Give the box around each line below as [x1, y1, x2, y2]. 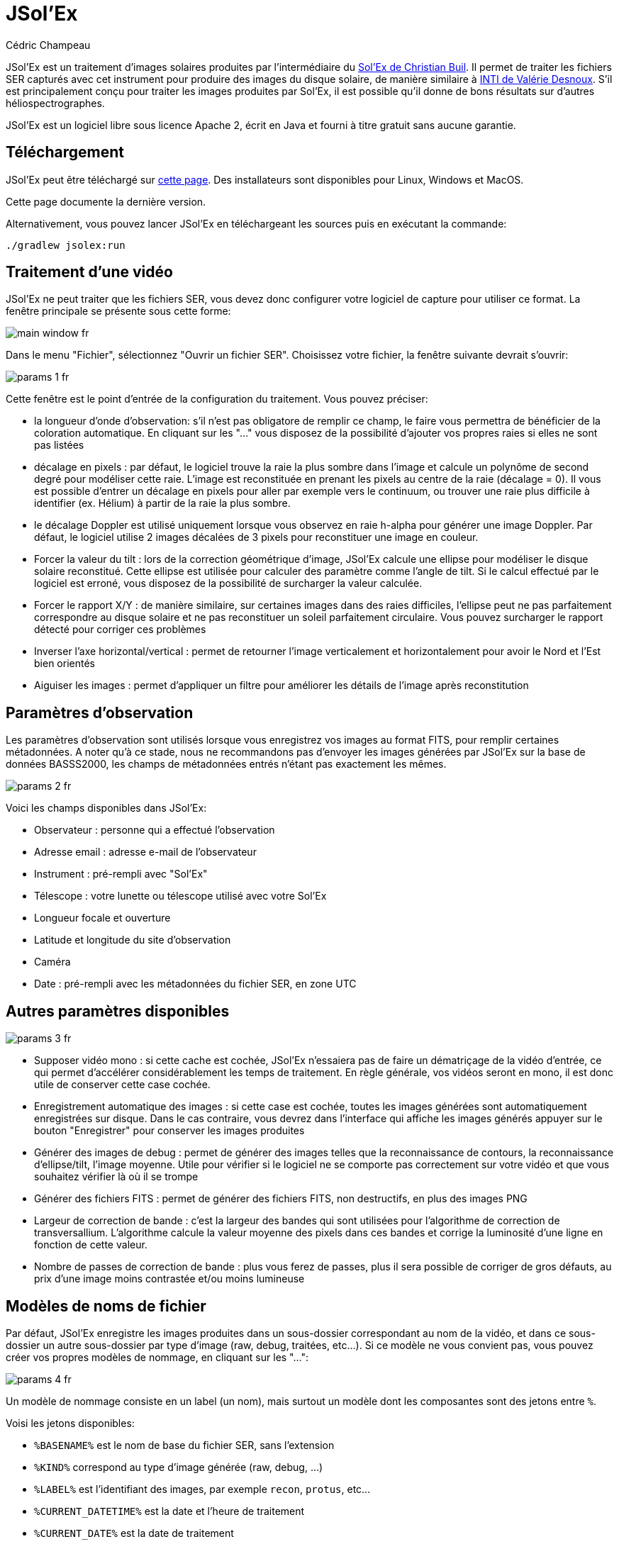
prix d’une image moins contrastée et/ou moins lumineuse [34, 1272, 305, 1285]
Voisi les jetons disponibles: [6, 1416, 135, 1429]
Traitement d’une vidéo [6, 263, 173, 281]
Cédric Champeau [6, 38, 91, 51]
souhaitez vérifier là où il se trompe [34, 1170, 199, 1183]
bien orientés [34, 657, 95, 670]
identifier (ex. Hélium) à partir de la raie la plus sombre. [34, 497, 291, 510]
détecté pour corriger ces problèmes [34, 623, 206, 636]
